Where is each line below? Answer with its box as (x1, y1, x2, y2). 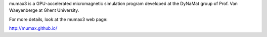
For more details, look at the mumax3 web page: (9, 16, 108, 22)
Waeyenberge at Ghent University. (9, 7, 79, 13)
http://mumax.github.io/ (9, 25, 58, 31)
